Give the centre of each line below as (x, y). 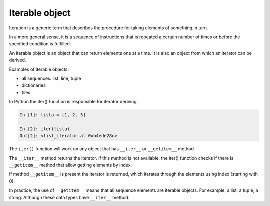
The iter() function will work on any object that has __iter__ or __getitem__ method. (102, 149)
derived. (18, 60)
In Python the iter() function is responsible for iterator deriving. (74, 102)
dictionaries (34, 85)
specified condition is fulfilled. (40, 44)
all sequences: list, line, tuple (51, 78)
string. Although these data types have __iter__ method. (69, 197)
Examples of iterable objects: (39, 69)
